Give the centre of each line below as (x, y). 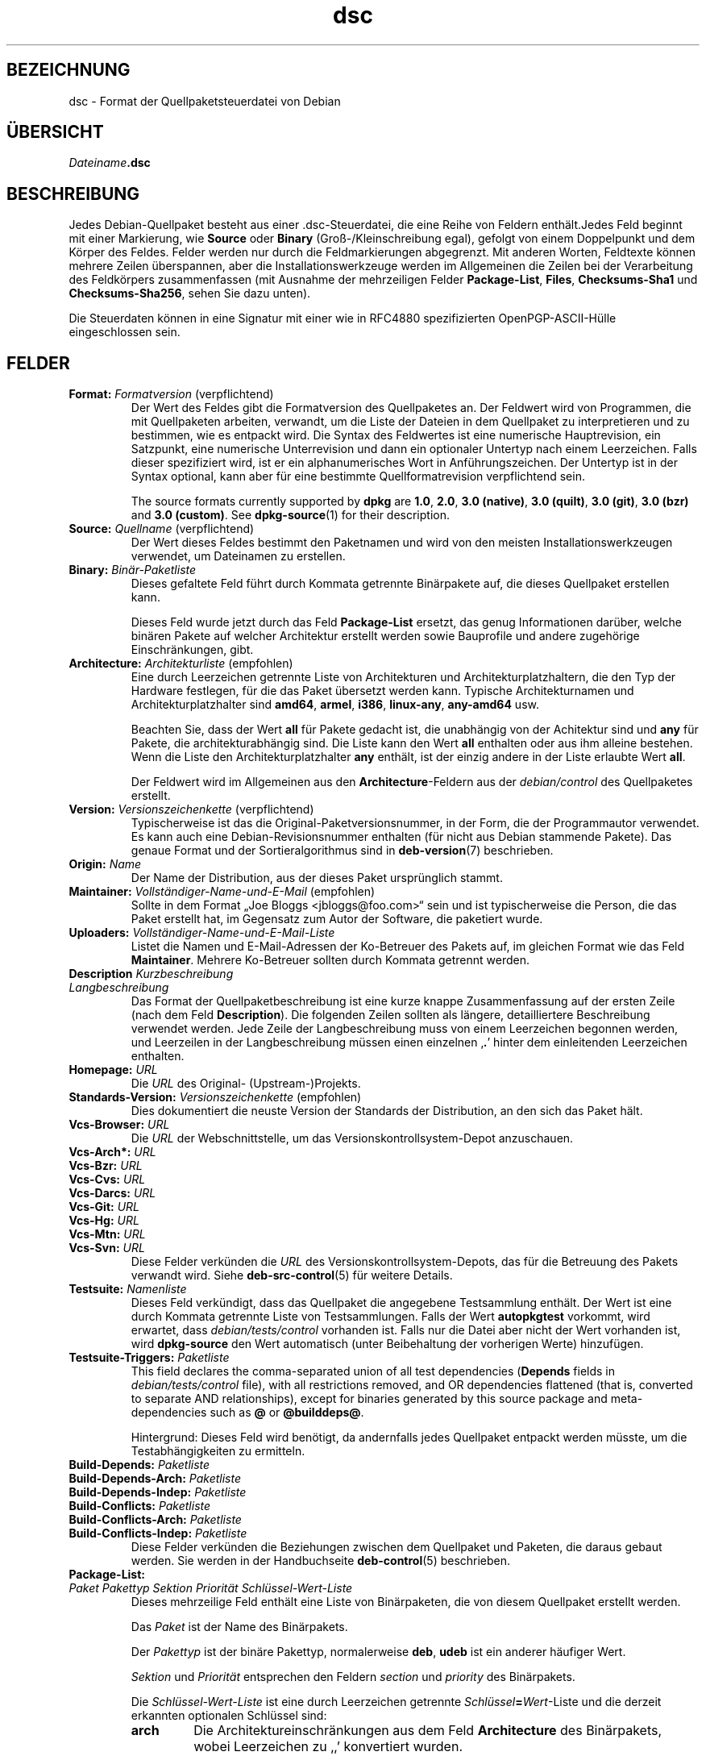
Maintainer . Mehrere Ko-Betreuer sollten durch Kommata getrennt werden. (330, 960)
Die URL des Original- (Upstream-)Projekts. (246, 1084)
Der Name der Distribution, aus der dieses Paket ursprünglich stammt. (317, 878)
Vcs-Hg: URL (104, 1221)
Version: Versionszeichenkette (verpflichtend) (191, 809)
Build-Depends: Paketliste (139, 1465)
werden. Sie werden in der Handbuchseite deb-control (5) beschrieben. (321, 1561)
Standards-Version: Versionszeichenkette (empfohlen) (215, 1097)
